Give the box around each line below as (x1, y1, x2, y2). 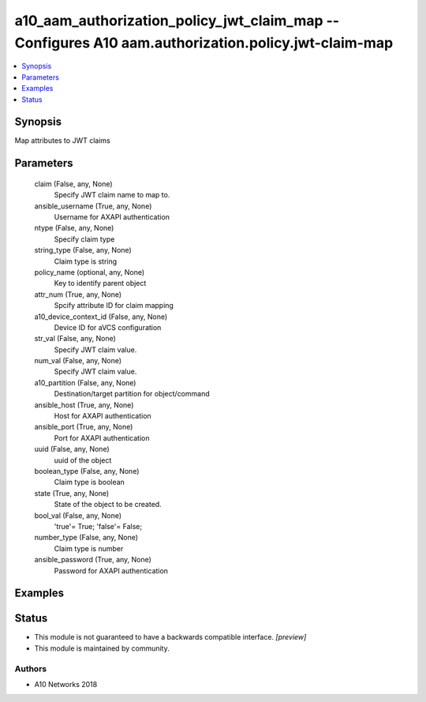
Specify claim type (54, 234, 115, 244)
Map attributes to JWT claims (14, 136, 110, 145)
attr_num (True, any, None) (34, 289, 122, 299)
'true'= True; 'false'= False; (54, 521, 142, 531)
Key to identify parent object (54, 279, 147, 288)
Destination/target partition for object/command (54, 389, 210, 399)
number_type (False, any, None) (34, 533, 138, 542)
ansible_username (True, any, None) (34, 201, 152, 211)
